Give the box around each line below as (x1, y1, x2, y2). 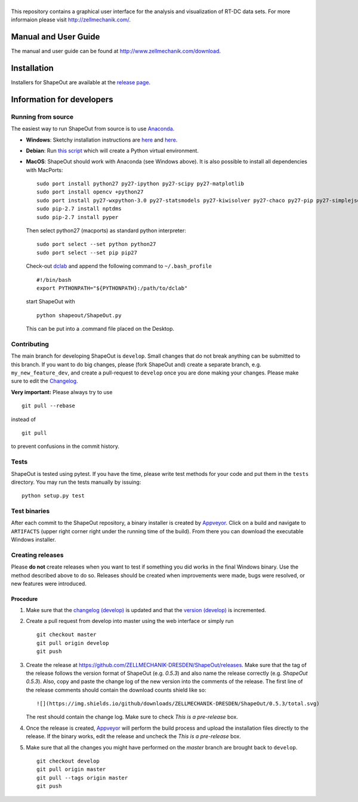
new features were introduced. (11, 580, 87, 588)
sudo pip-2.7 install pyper (36, 214, 119, 220)
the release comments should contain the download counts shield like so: (26, 686, 206, 693)
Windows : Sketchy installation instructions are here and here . (26, 136, 178, 143)
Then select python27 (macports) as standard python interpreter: (26, 227, 186, 234)
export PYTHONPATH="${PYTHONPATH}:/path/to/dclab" (36, 284, 188, 291)
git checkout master (36, 631, 97, 638)
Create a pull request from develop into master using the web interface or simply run (26, 617, 234, 624)
